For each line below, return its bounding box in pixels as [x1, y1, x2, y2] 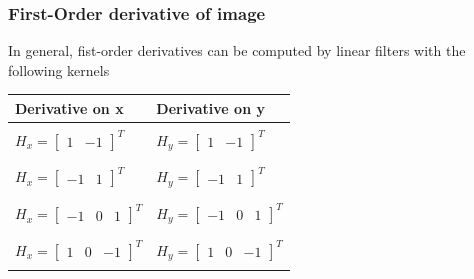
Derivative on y [156, 97, 265, 118]
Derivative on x [15, 97, 124, 118]
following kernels [8, 59, 110, 80]
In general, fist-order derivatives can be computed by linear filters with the [8, 40, 466, 61]
